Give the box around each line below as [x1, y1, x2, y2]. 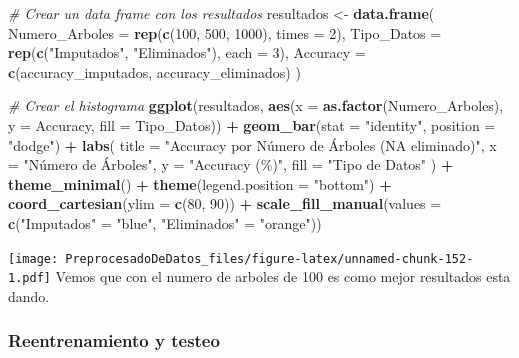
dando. [8, 285, 50, 306]
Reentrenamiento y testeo [8, 328, 220, 353]
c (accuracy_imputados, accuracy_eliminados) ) [8, 61, 301, 82]
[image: [8, 251, 59, 266]
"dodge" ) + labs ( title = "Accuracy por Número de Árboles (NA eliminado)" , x [8, 134, 497, 155]
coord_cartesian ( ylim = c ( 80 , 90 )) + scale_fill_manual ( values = [8, 193, 442, 214]
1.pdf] [8, 271, 51, 286]
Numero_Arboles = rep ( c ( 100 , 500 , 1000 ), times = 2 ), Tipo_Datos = [8, 22, 442, 43]
